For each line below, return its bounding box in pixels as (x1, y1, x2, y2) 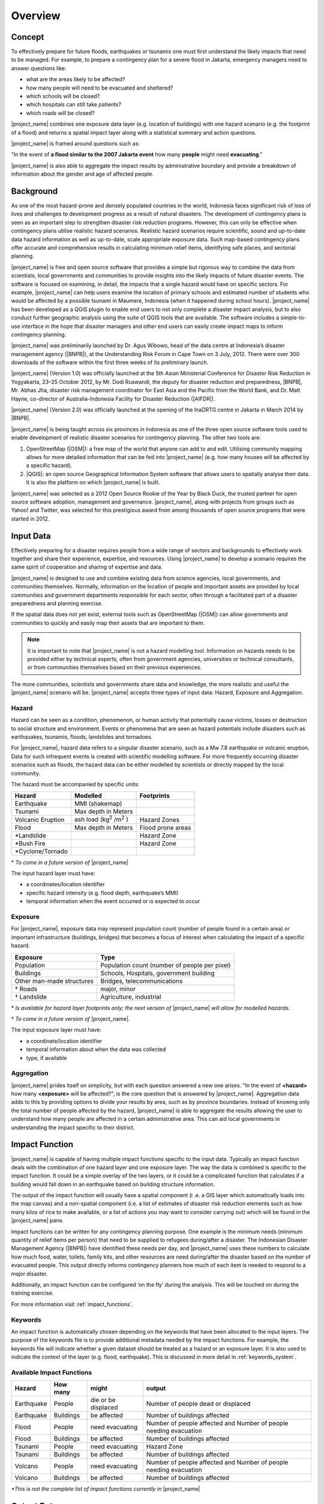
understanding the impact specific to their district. (11, 1124, 135, 1131)
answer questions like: (11, 64, 67, 72)
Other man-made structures (14, 976, 94, 985)
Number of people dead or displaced (146, 1399, 251, 1408)
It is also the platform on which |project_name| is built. (26, 479, 160, 486)
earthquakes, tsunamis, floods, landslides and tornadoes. (11, 733, 153, 741)
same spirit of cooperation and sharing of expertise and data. (11, 563, 163, 571)
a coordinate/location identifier (26, 1037, 103, 1044)
